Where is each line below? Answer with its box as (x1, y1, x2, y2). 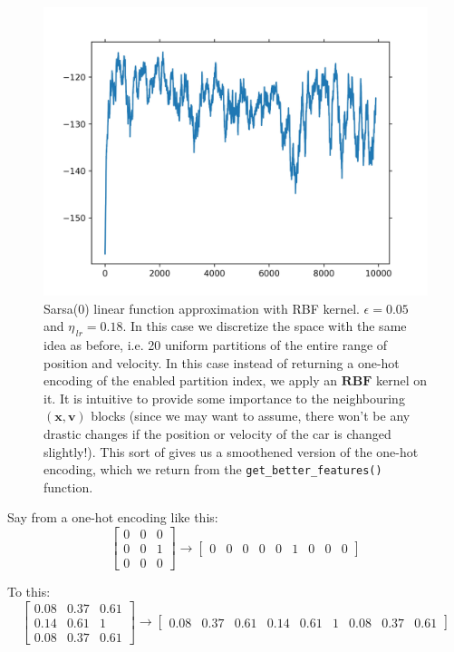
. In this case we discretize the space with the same (122, 316, 407, 336)
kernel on (376, 371, 428, 390)
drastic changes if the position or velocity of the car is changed (43, 423, 391, 443)
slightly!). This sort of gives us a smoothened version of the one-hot (43, 442, 419, 461)
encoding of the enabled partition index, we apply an (43, 371, 338, 390)
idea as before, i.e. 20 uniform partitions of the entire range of (43, 335, 388, 354)
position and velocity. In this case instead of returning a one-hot (43, 353, 400, 372)
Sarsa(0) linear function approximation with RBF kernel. (43, 298, 360, 317)
